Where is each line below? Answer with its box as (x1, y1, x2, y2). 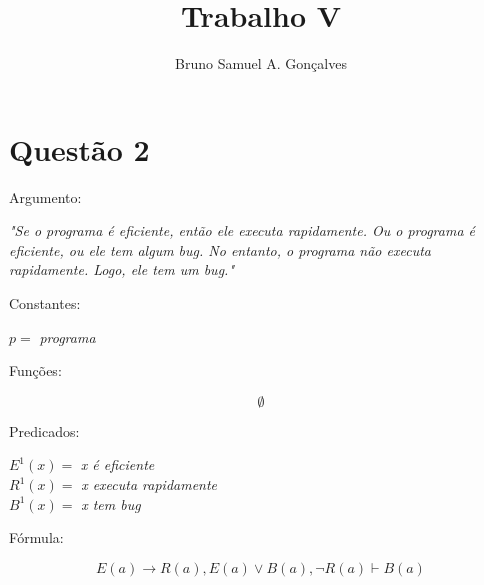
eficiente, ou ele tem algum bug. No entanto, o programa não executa (9, 239, 431, 260)
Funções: (9, 360, 62, 381)
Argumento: (9, 186, 82, 207)
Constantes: (9, 293, 81, 314)
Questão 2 (9, 128, 150, 169)
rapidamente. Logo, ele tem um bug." (9, 259, 234, 280)
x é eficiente (80, 454, 155, 475)
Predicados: (9, 420, 80, 441)
